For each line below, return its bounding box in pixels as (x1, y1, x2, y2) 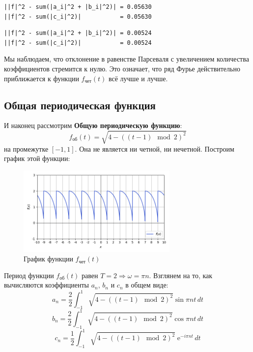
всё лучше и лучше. (108, 73, 168, 83)
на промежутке (4, 143, 49, 154)
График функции (24, 254, 73, 264)
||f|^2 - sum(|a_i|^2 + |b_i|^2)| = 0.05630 (4, 3, 152, 10)
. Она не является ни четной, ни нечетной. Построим (75, 143, 234, 154)
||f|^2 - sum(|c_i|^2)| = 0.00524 (4, 39, 152, 46)
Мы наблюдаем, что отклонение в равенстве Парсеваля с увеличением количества (4, 54, 249, 64)
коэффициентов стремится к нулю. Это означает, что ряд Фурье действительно (4, 63, 240, 73)
